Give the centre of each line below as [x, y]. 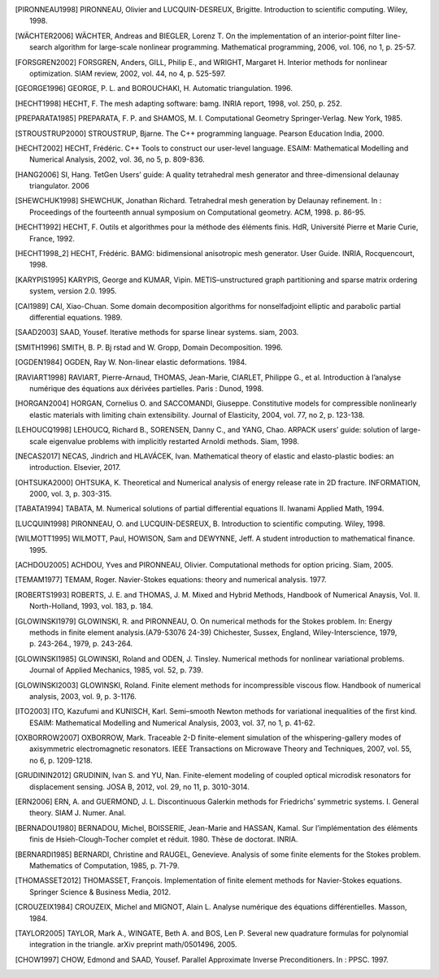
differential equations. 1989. [76, 317]
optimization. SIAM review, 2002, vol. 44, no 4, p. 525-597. [128, 73]
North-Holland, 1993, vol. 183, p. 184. [91, 606]
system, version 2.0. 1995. [73, 291]
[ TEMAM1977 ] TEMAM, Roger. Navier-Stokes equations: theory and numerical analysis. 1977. [171, 580]
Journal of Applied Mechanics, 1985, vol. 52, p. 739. [116, 670]
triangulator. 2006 [59, 186]
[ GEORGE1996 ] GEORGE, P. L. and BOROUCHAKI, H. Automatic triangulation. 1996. [154, 89]
